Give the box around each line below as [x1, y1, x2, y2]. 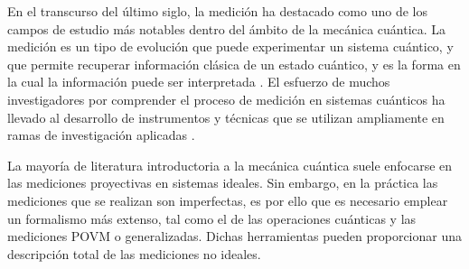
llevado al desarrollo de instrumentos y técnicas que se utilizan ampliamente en [7, 107, 445, 126]
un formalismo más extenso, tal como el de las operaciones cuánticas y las [7, 209, 417, 227]
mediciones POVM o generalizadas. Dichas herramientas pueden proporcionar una [7, 227, 463, 246]
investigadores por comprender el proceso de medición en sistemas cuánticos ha [7, 89, 446, 108]
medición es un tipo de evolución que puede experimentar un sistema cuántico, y [7, 37, 454, 56]
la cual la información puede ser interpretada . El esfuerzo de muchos [7, 72, 390, 91]
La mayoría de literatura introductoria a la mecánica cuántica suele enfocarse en [7, 155, 453, 174]
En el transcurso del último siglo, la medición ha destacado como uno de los [7, 2, 427, 20]
